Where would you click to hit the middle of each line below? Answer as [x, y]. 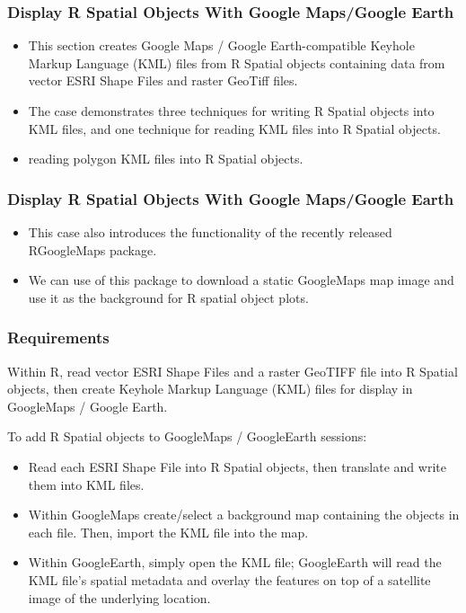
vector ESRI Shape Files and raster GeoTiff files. [163, 80]
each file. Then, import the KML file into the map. [168, 532]
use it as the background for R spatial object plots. [168, 297]
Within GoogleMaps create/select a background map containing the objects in [244, 515]
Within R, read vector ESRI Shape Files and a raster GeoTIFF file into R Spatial [233, 371]
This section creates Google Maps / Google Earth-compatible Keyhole [221, 45]
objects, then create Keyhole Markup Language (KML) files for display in [210, 389]
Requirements [58, 338]
